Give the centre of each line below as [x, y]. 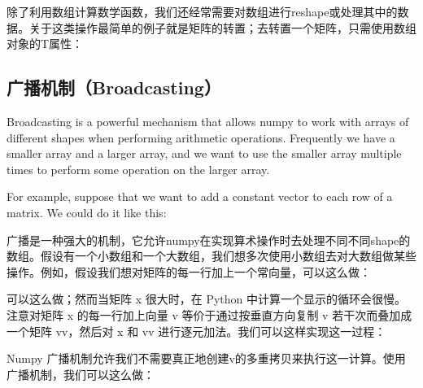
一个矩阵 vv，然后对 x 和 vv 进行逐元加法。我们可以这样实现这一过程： [196, 331]
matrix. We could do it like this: [87, 212]
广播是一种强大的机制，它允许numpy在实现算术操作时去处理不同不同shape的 [209, 240]
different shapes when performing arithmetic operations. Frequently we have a [201, 137]
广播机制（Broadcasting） [114, 87]
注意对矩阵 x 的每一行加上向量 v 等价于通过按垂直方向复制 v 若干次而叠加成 [209, 314]
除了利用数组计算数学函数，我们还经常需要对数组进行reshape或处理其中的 [202, 11]
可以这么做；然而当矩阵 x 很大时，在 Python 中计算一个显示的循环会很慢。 [206, 299]
